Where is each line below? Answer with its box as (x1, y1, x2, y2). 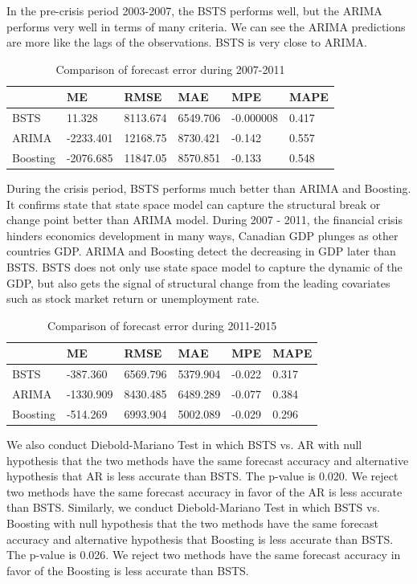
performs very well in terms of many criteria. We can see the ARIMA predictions (6, 18, 406, 35)
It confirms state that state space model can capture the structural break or (6, 195, 381, 212)
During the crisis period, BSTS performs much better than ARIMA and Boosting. (6, 180, 411, 196)
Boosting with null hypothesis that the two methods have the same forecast (6, 514, 379, 531)
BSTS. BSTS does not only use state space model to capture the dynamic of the (6, 258, 403, 275)
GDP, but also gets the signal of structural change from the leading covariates (6, 274, 390, 291)
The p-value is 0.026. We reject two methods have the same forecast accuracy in (6, 546, 401, 563)
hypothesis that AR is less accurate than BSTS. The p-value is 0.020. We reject (6, 468, 399, 484)
